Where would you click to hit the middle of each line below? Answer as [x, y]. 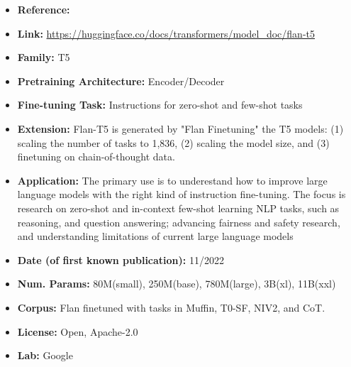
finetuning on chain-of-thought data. [96, 157]
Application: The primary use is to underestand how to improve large [172, 180]
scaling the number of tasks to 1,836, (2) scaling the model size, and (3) [173, 142]
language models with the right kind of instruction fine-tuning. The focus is [182, 194]
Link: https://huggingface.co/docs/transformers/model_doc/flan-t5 [166, 33]
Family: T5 [44, 57]
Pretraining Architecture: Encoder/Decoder [121, 81]
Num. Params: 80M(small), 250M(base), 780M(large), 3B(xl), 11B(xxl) [177, 284]
